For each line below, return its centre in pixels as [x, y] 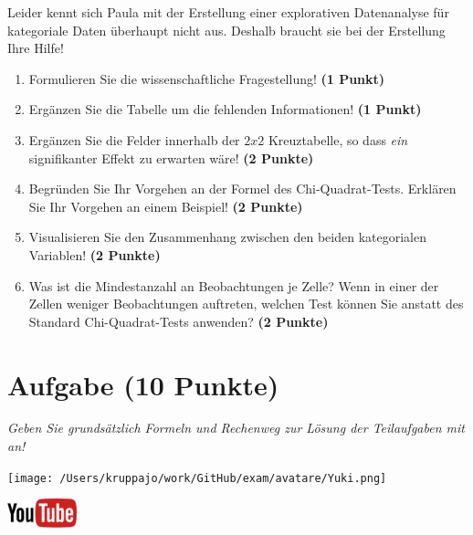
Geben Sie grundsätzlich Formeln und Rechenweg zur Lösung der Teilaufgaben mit [236, 428]
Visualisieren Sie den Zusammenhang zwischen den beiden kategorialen [227, 237]
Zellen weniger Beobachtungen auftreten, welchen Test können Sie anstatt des [246, 304]
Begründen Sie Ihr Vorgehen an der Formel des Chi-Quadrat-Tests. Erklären [242, 189]
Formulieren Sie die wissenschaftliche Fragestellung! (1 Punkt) [207, 78]
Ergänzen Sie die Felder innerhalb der [134, 139]
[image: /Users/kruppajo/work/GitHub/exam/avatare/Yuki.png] [197, 478]
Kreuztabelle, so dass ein [338, 139]
